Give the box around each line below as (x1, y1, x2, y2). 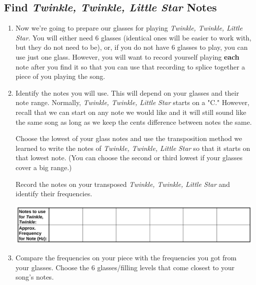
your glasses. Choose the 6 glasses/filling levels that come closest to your (15, 262, 235, 272)
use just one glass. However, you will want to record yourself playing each (15, 51, 239, 62)
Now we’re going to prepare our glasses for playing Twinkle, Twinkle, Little (15, 23, 243, 33)
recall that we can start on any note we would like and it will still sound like (15, 107, 246, 117)
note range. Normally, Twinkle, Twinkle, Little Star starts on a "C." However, (15, 97, 250, 107)
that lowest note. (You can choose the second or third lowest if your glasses (15, 152, 243, 163)
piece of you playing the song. (15, 71, 105, 81)
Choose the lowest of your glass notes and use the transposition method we (15, 133, 242, 143)
